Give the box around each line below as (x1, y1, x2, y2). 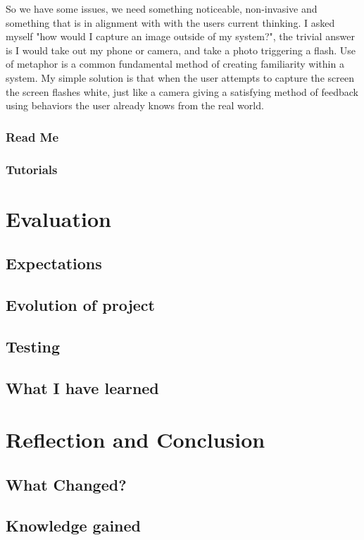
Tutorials (6, 160, 58, 178)
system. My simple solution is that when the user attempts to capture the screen (6, 70, 354, 85)
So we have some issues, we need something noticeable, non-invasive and (6, 1, 318, 16)
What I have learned (6, 376, 159, 398)
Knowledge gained (6, 515, 141, 536)
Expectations (6, 252, 102, 274)
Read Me (6, 128, 59, 145)
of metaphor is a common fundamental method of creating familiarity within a (6, 56, 344, 71)
